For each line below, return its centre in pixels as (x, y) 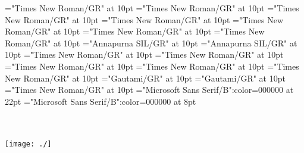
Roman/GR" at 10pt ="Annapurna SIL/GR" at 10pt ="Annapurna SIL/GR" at (151, 43)
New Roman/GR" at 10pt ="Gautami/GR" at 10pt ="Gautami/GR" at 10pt (145, 78)
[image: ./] (28, 144)
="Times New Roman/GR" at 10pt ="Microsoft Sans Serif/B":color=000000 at (149, 90)
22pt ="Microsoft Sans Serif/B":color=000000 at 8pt (101, 101)
